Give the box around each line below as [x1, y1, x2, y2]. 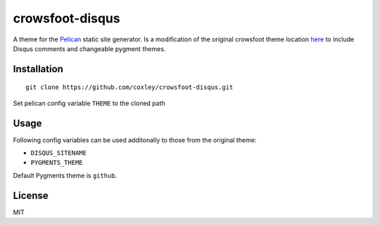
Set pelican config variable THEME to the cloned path [13, 99, 165, 107]
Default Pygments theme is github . [13, 171, 118, 179]
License [13, 189, 49, 201]
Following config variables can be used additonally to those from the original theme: [13, 135, 257, 144]
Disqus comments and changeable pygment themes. [13, 44, 166, 53]
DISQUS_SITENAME [30, 149, 87, 157]
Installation [13, 63, 63, 75]
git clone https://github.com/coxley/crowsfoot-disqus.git [25, 83, 234, 91]
